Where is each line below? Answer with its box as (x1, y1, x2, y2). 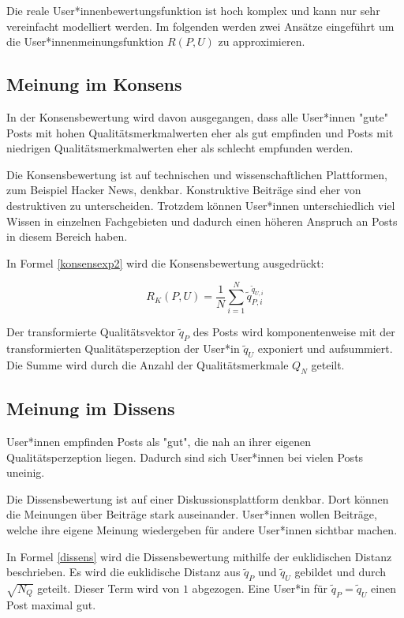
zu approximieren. (218, 33, 305, 50)
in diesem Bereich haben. (6, 228, 128, 245)
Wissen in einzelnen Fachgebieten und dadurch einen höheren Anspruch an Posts (6, 212, 398, 229)
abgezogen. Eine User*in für (192, 580, 328, 596)
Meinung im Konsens (6, 72, 182, 96)
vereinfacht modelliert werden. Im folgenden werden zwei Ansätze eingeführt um (6, 17, 395, 34)
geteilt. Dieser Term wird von (37, 580, 180, 596)
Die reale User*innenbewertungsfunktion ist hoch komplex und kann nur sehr (6, 2, 380, 18)
